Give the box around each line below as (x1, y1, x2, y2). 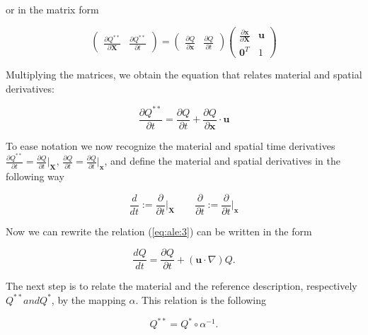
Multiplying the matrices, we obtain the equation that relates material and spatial (6, 67, 362, 82)
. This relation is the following (135, 292, 267, 307)
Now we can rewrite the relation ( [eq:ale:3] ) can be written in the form (6, 223, 312, 238)
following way (6, 169, 64, 184)
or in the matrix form (6, 2, 99, 16)
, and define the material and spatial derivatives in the (104, 153, 340, 168)
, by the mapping (51, 292, 126, 307)
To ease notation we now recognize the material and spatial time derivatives (6, 138, 335, 153)
